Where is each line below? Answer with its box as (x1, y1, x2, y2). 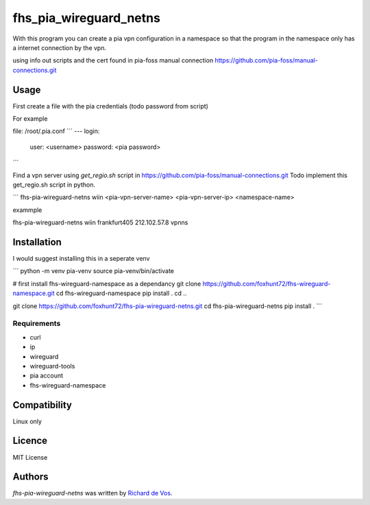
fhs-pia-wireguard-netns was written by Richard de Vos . (12, 489, 173, 497)
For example (12, 115, 48, 123)
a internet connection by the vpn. (12, 43, 106, 51)
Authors (12, 471, 49, 483)
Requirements (12, 319, 61, 329)
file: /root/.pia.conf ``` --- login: (12, 127, 100, 135)
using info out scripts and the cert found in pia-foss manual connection (12, 56, 214, 64)
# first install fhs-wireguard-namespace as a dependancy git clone (12, 279, 201, 287)
